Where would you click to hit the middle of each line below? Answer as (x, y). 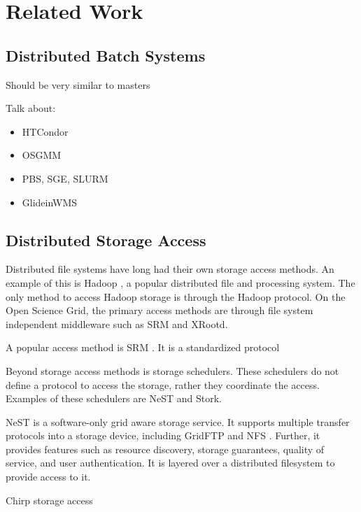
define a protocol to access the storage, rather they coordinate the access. (163, 384)
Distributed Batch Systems (106, 55)
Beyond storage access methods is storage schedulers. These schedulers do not (172, 370)
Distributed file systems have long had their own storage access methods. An (170, 269)
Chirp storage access (49, 500)
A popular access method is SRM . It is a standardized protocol (143, 347)
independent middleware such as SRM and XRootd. (117, 323)
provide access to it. (48, 477)
